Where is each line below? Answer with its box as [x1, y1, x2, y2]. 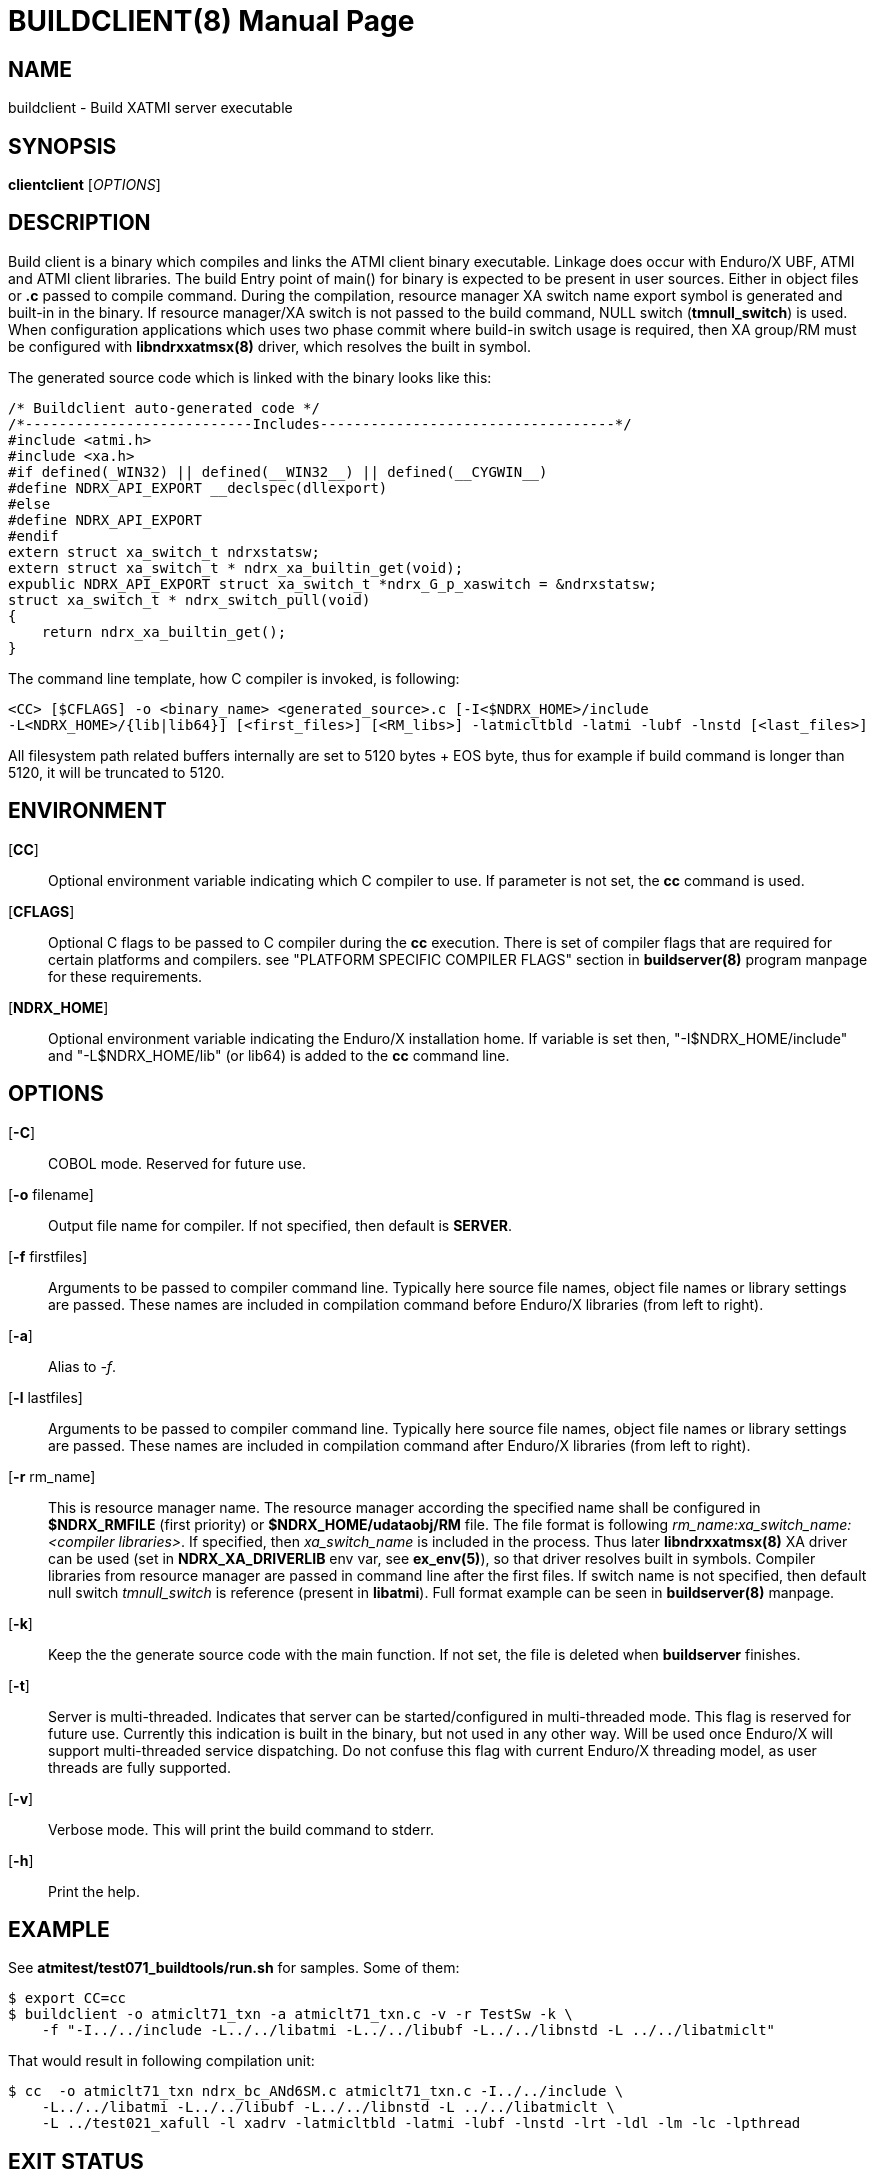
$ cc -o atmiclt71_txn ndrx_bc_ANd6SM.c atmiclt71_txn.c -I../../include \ [8, 2083, 624, 2100]
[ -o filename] [8, 1185, 94, 1203]
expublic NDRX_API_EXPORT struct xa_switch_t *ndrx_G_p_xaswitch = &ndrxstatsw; [8, 575, 658, 592]
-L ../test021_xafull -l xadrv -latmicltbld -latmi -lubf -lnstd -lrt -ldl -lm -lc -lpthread [41, 2115, 801, 2132]
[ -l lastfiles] [8, 1388, 83, 1406]
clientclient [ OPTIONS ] [8, 176, 161, 194]
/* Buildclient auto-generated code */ [8, 399, 320, 416]
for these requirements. [48, 967, 203, 985]
